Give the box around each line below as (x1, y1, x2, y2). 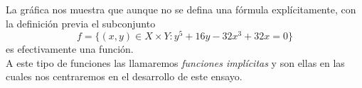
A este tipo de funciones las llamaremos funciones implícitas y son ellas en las (6, 55, 345, 70)
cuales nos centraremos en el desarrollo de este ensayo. (6, 69, 243, 84)
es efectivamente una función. (6, 42, 134, 56)
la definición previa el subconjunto (6, 15, 156, 30)
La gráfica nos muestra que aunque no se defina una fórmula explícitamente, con (6, 2, 356, 16)
